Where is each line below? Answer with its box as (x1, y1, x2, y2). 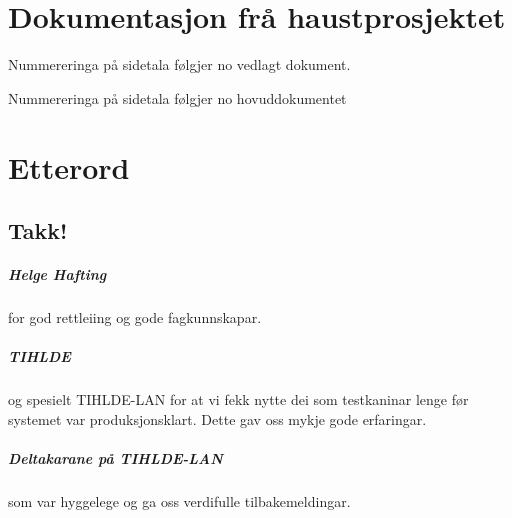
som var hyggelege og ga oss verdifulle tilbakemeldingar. (8, 490, 351, 511)
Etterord (8, 146, 130, 187)
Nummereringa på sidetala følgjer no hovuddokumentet (8, 87, 347, 108)
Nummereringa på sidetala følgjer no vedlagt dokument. (8, 54, 351, 75)
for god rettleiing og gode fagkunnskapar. (8, 307, 262, 328)
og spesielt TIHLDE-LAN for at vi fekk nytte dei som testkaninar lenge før (8, 389, 469, 410)
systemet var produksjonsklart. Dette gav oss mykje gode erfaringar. (8, 408, 427, 429)
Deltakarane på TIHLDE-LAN (8, 447, 223, 468)
